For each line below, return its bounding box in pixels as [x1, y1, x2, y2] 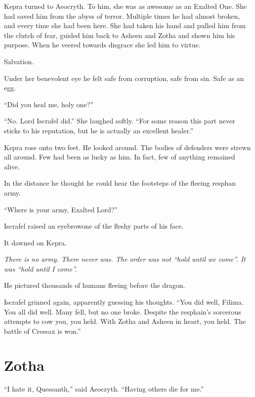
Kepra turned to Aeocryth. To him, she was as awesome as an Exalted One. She [4, 1, 247, 11]
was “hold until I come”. [4, 263, 77, 274]
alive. [4, 161, 20, 171]
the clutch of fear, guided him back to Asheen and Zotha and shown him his [4, 30, 235, 40]
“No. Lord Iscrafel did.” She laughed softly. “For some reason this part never [4, 116, 235, 126]
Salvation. [4, 56, 34, 66]
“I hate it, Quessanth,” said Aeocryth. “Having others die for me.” [4, 383, 204, 394]
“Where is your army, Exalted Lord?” [4, 204, 118, 214]
